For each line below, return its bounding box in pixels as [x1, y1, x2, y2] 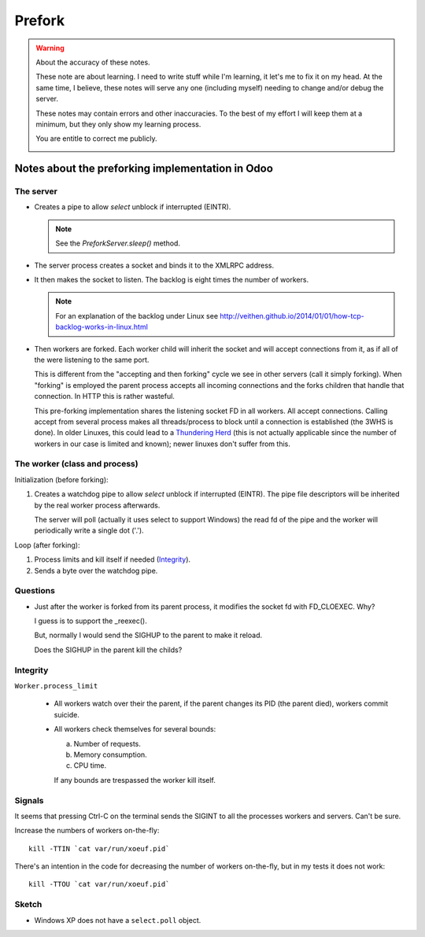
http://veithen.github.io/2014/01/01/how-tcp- [220, 311, 365, 320]
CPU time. [73, 761, 106, 770]
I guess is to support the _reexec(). [34, 616, 147, 625]
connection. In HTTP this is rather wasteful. [34, 392, 175, 401]
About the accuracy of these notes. [35, 57, 150, 67]
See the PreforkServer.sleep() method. [55, 238, 181, 248]
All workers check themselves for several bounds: [54, 725, 216, 734]
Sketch [14, 899, 42, 910]
